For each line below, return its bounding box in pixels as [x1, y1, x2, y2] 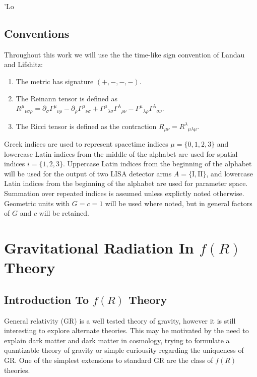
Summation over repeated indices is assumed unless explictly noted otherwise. [4, 188, 244, 199]
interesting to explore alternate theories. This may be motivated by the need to [4, 325, 249, 336]
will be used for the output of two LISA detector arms [4, 168, 172, 178]
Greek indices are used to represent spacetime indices [4, 139, 168, 149]
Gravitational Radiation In [4, 237, 194, 258]
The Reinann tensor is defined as [16, 93, 117, 103]
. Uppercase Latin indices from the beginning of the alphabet [62, 158, 252, 169]
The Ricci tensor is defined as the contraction [16, 120, 157, 131]
